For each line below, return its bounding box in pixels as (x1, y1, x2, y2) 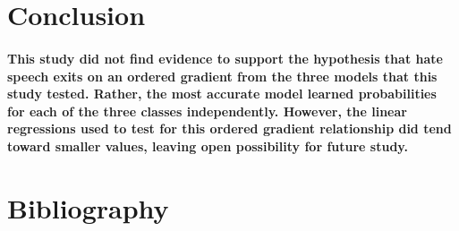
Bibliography (7, 189, 169, 226)
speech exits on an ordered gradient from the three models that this (7, 66, 438, 85)
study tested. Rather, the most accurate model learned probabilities (7, 84, 437, 103)
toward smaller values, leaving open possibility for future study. (7, 136, 408, 155)
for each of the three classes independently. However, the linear (7, 101, 407, 120)
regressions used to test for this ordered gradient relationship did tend (7, 119, 452, 138)
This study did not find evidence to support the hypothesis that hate (7, 48, 443, 67)
